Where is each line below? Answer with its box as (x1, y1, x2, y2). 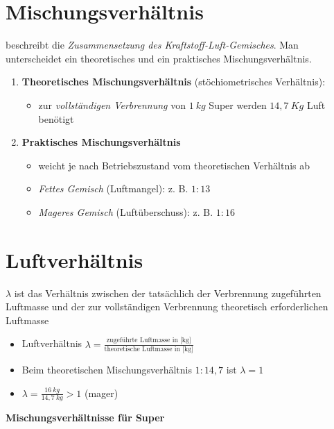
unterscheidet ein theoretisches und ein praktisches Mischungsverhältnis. (6, 51, 312, 65)
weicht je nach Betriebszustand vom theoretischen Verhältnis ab (38, 158, 310, 172)
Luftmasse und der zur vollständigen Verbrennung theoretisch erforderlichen (6, 299, 328, 314)
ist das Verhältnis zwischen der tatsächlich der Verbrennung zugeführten (14, 285, 322, 300)
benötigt (38, 111, 74, 126)
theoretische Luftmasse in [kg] (104, 346, 193, 353)
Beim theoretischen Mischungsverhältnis (21, 362, 192, 376)
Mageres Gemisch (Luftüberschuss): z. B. (38, 204, 213, 219)
